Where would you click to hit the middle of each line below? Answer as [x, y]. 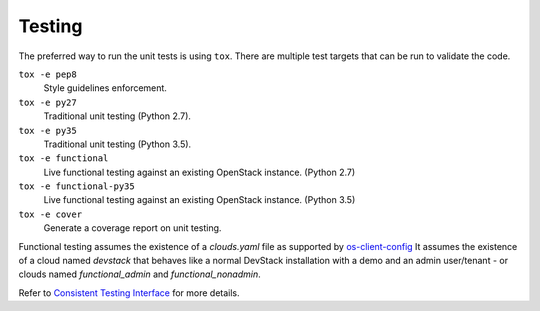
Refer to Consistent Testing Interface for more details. [129, 292]
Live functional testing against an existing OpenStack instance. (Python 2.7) [199, 172]
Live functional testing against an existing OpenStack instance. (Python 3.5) [199, 200]
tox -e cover [50, 214]
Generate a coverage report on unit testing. [132, 228]
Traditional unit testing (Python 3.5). [117, 144]
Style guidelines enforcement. [105, 88]
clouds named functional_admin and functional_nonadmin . [139, 274]
